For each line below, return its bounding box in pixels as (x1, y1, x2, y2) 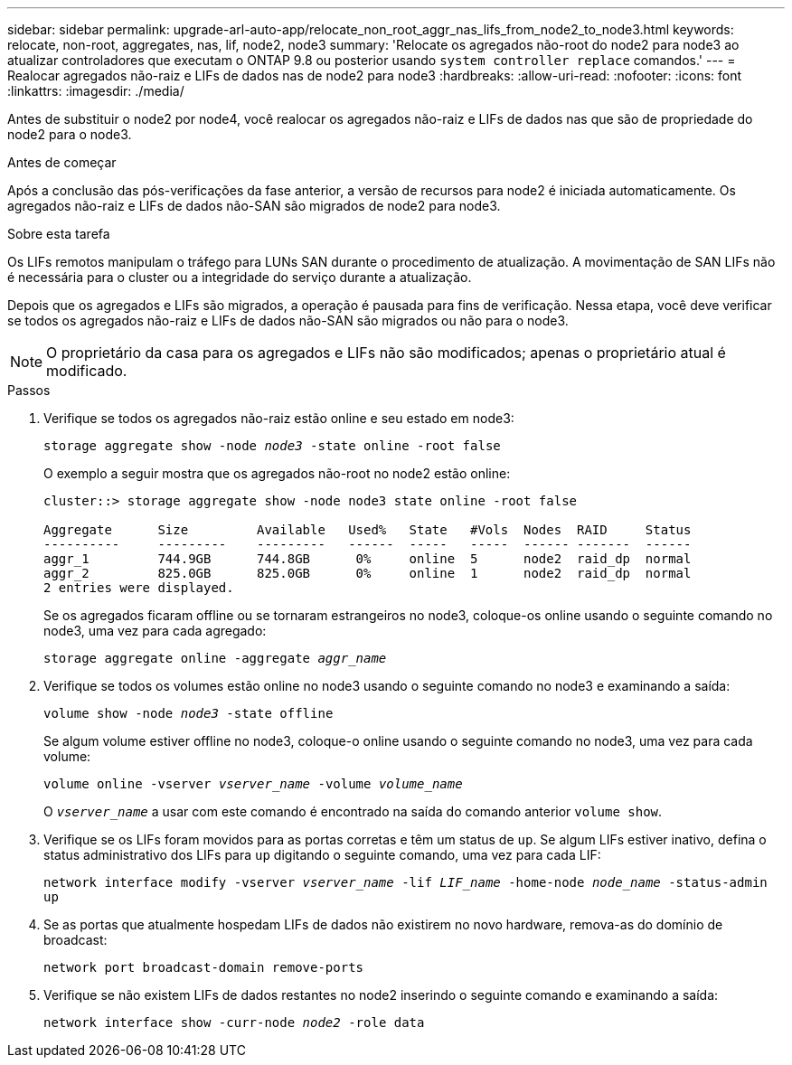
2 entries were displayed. (43, 580, 234, 595)
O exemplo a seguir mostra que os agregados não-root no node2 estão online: (43, 466, 511, 481)
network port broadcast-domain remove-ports (43, 960, 364, 975)
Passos (7, 382, 51, 398)
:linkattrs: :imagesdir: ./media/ (7, 83, 184, 99)
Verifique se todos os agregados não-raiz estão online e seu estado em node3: (43, 410, 514, 426)
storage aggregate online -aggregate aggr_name (43, 651, 387, 665)
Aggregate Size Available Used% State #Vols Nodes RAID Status (43, 523, 692, 537)
